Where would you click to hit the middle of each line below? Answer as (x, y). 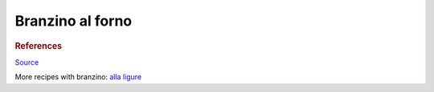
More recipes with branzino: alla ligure (78, 77)
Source (27, 62)
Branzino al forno (74, 21)
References (39, 46)
